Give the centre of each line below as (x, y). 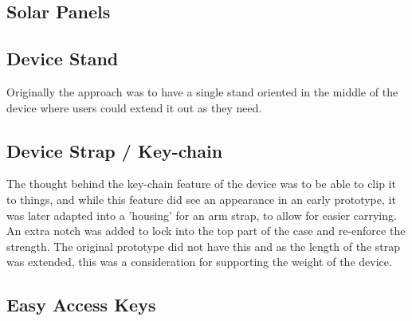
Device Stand (63, 59)
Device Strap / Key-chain (115, 150)
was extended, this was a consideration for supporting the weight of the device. (199, 262)
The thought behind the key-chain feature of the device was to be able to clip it (201, 184)
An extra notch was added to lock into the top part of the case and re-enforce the (206, 231)
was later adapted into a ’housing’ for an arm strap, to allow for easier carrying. (202, 215)
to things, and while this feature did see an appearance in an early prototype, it (201, 199)
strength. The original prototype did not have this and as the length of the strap (204, 246)
